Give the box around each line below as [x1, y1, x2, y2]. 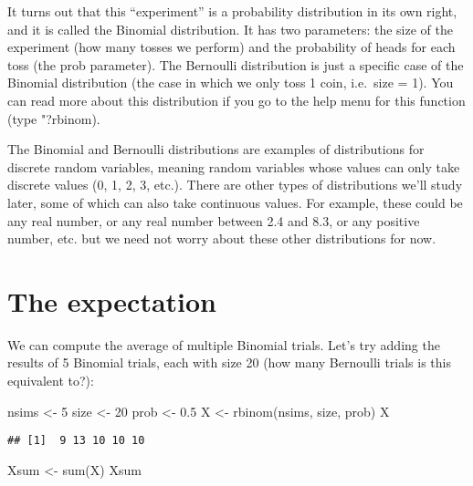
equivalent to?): [7, 371, 94, 390]
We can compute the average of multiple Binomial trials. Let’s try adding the [7, 335, 440, 354]
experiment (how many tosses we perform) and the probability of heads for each [7, 37, 456, 57]
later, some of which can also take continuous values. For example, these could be [7, 192, 463, 212]
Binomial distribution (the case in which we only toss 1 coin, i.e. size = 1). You [7, 73, 454, 92]
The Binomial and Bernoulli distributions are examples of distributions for [7, 140, 425, 159]
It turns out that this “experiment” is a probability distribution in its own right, [7, 2, 457, 20]
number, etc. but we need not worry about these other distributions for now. [7, 229, 436, 248]
